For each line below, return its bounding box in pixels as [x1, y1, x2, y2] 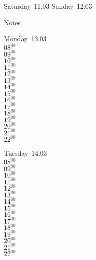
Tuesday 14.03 [4, 148, 47, 158]
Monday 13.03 [4, 33, 47, 44]
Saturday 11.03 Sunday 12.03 [4, 1, 92, 11]
